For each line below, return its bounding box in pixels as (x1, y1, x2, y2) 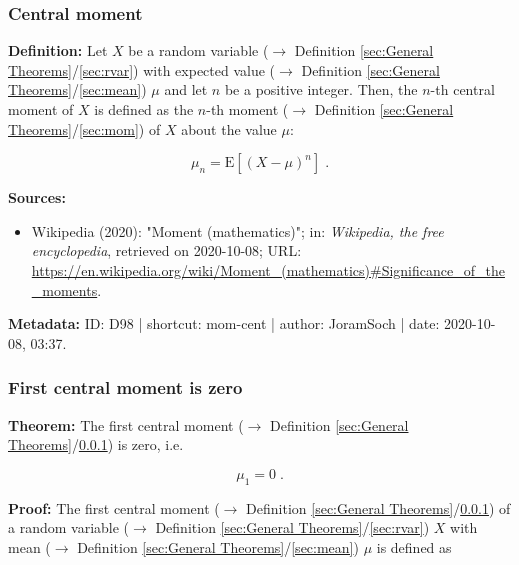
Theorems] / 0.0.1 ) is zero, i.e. (8, 434, 184, 455)
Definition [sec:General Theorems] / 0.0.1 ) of (246, 497, 511, 518)
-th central (430, 79, 495, 100)
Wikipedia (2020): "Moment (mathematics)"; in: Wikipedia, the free (31, 220, 444, 241)
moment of (8, 99, 74, 119)
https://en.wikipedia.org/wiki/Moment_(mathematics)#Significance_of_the (31, 259, 505, 280)
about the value (181, 118, 277, 139)
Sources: (8, 187, 66, 208)
